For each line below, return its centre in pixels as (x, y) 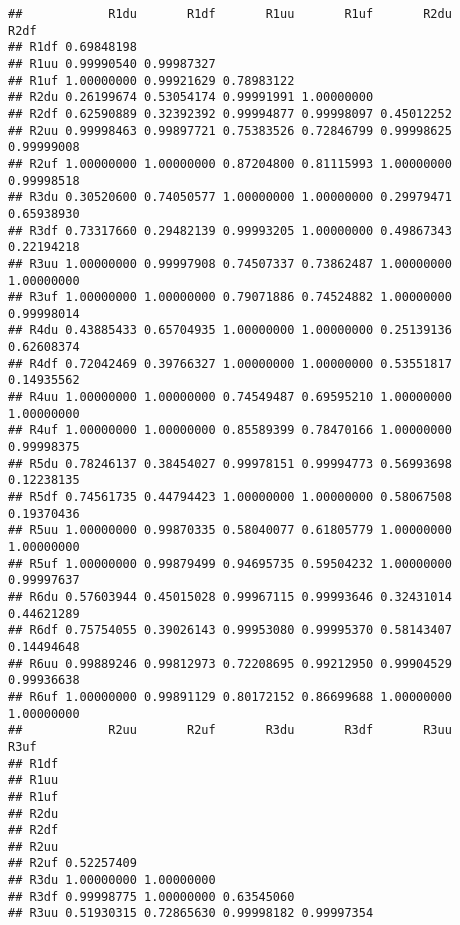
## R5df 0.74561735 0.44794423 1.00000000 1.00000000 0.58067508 (230, 497)
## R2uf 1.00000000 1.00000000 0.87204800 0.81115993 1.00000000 (230, 163)
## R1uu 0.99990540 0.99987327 (112, 63)
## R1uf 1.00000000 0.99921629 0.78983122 (151, 80)
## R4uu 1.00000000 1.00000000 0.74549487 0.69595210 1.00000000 (230, 397)
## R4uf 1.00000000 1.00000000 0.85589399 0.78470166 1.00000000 (230, 430)
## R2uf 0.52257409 (72, 863)
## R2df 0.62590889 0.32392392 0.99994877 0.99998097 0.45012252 (230, 113)
